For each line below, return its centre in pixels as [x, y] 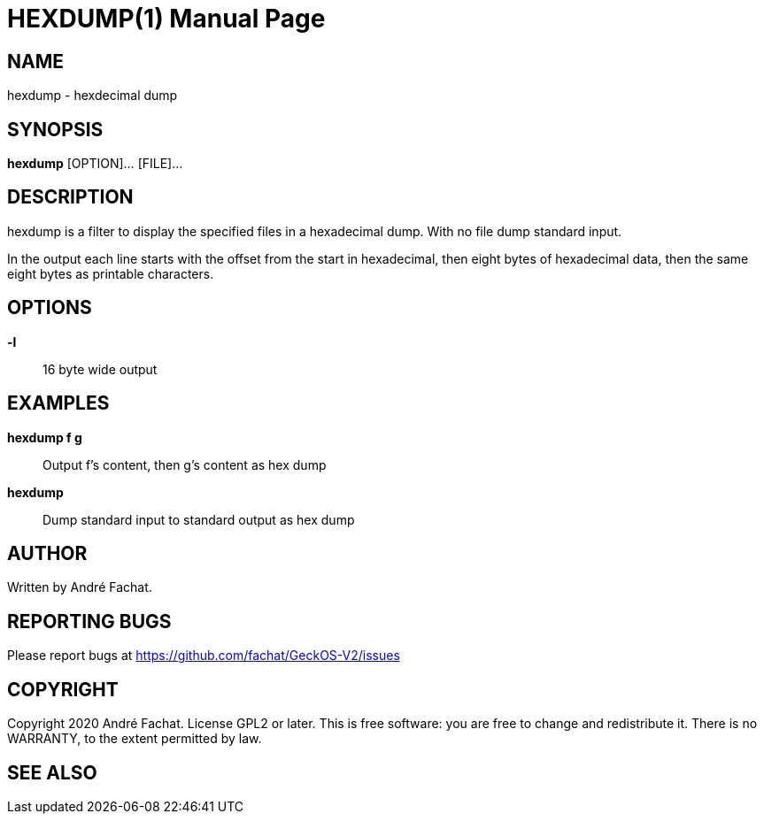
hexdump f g [45, 437]
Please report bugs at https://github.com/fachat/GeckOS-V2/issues [204, 656]
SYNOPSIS [55, 129]
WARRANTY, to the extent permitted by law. [135, 739]
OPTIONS [50, 308]
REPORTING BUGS [89, 621]
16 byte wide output [100, 369]
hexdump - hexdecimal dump [93, 96]
